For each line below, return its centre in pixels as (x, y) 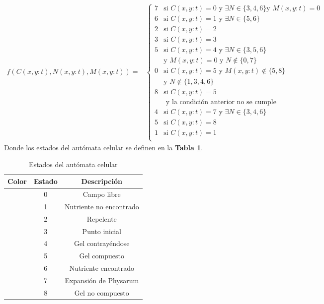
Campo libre (102, 194)
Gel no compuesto (102, 292)
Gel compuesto (102, 256)
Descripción (102, 181)
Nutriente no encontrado (102, 206)
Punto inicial (102, 231)
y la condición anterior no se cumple (221, 102)
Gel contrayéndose (102, 243)
